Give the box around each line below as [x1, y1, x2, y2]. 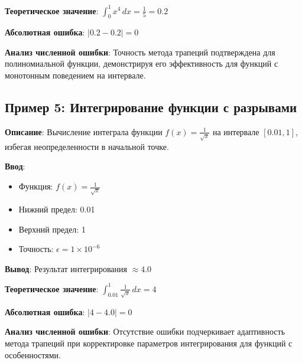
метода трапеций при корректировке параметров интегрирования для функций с [5, 336, 293, 349]
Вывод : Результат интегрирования [5, 262, 127, 274]
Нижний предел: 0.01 [18, 202, 95, 215]
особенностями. [5, 348, 61, 361]
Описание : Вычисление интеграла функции [5, 125, 163, 138]
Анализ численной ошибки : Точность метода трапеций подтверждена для [5, 45, 275, 58]
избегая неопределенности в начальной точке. [5, 140, 169, 152]
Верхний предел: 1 [18, 223, 86, 235]
